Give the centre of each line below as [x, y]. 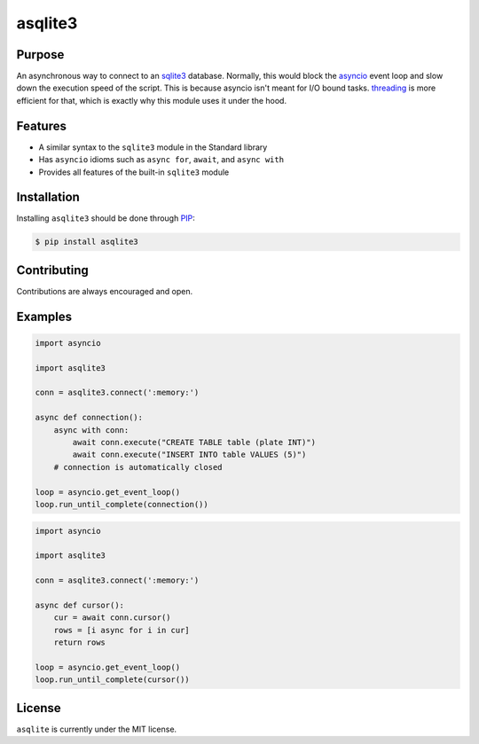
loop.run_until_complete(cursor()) [112, 680]
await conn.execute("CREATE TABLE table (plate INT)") [194, 442]
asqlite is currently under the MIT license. [97, 729]
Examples [44, 316]
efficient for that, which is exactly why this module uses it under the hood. [152, 100]
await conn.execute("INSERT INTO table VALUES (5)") [189, 455]
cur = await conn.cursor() [113, 618]
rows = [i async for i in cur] [122, 630]
